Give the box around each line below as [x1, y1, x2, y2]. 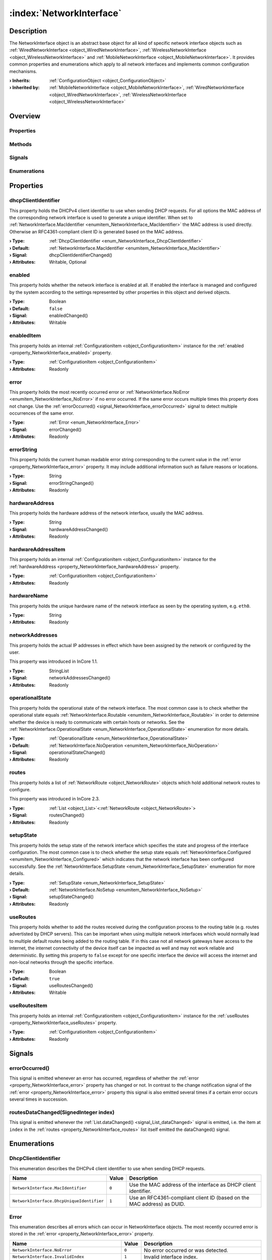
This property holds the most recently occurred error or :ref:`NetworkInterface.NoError [9, 389, 190, 395]
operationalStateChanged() [49, 749, 106, 755]
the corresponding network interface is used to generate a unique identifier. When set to [9, 215, 193, 220]
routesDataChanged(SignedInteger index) [9, 1109, 115, 1116]
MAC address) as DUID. [129, 1201, 185, 1208]
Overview [9, 112, 41, 120]
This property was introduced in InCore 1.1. [9, 658, 98, 665]
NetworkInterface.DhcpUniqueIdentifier [12, 1198, 104, 1204]
